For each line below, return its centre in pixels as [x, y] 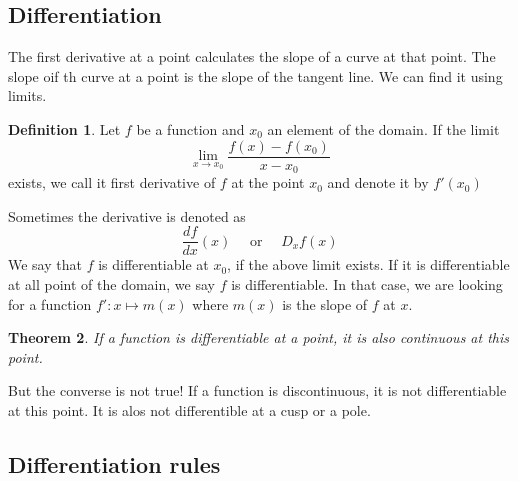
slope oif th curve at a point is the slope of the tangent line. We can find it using [255, 75]
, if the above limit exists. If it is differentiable [368, 264]
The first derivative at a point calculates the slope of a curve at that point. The [252, 56]
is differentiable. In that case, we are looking [367, 283]
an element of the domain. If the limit [383, 128]
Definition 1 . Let [64, 128]
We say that [45, 264]
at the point [268, 182]
